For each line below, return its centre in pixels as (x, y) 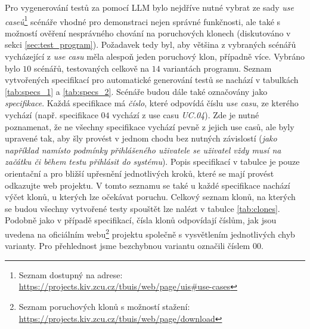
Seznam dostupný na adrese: (71, 274)
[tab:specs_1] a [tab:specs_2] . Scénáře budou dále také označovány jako (136, 91)
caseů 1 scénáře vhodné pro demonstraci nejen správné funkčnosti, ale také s (143, 20)
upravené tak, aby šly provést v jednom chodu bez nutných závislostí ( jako (141, 138)
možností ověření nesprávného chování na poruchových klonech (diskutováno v (148, 33)
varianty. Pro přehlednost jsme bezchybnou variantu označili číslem (128, 246)
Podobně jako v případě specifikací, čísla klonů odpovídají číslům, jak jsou (141, 220)
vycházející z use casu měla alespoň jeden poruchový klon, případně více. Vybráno (155, 56)
